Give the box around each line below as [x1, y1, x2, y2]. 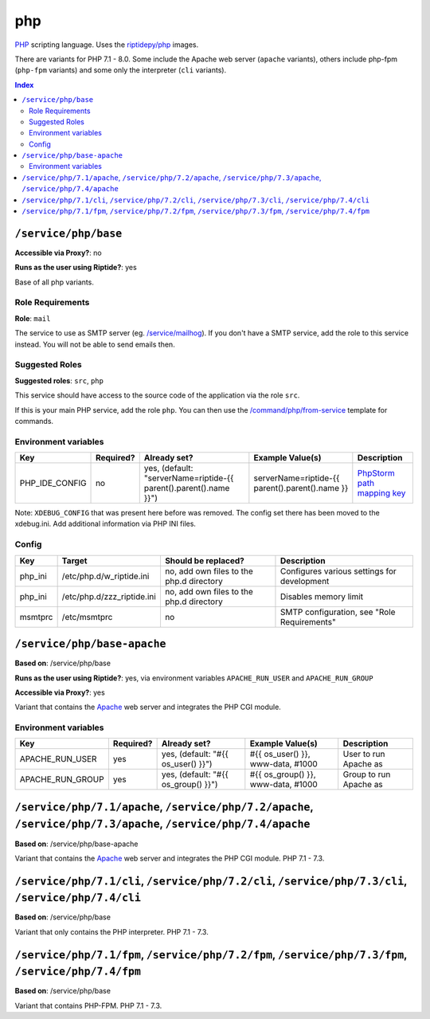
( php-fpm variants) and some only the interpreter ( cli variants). [14, 65, 227, 75]
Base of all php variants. [14, 277, 95, 287]
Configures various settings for [279, 566, 397, 577]
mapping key [357, 488, 406, 499]
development [279, 575, 330, 586]
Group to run [342, 769, 391, 780]
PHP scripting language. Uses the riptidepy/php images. [14, 40, 199, 49]
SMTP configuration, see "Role [279, 606, 396, 617]
